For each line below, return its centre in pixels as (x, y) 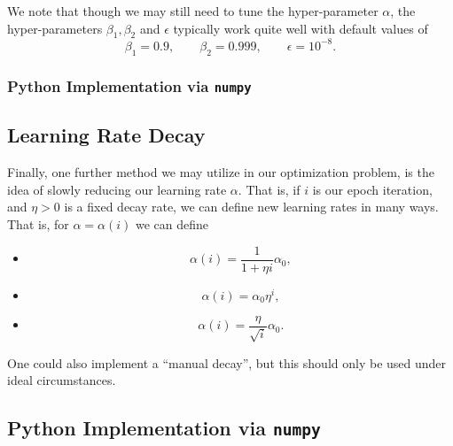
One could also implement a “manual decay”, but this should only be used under (227, 362)
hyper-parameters (55, 28)
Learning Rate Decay (106, 135)
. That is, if (269, 189)
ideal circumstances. (62, 380)
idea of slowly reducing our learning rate (117, 189)
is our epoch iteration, (372, 189)
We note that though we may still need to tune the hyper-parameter (193, 11)
